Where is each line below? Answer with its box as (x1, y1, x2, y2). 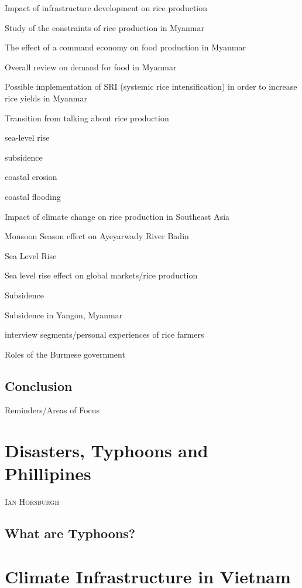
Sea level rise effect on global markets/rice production (5, 269, 198, 281)
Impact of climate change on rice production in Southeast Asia (5, 210, 230, 222)
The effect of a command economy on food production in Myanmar (5, 41, 246, 53)
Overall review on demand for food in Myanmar (5, 60, 177, 73)
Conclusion (5, 376, 73, 395)
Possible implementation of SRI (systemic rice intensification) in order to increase (5, 80, 297, 93)
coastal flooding (5, 190, 61, 202)
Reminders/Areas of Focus (5, 404, 100, 416)
